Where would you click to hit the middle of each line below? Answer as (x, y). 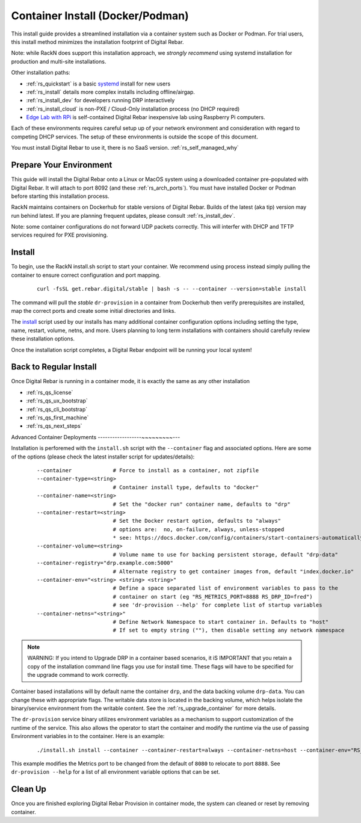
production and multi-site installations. (59, 61)
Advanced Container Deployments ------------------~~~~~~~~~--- (96, 437)
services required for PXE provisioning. (60, 235)
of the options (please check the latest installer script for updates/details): (103, 457)
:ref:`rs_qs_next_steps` (54, 426)
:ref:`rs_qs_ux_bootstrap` (57, 401)
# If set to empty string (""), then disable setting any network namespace (229, 630)
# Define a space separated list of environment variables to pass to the (225, 588)
